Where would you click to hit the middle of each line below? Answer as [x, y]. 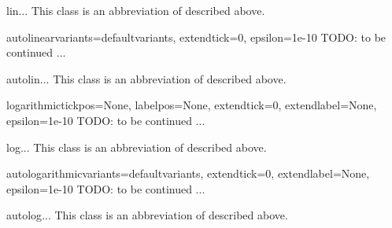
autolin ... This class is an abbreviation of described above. [146, 78]
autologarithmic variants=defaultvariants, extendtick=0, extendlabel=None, [188, 173]
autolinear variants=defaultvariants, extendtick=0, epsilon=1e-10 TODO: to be [196, 37]
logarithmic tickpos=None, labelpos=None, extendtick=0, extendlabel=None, [192, 105]
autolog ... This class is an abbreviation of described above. [147, 215]
